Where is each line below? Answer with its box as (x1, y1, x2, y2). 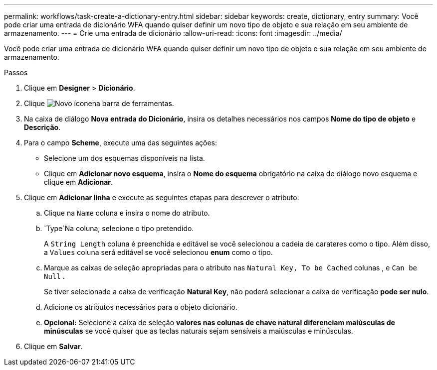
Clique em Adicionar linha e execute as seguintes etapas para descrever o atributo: (24, 193, 299, 202)
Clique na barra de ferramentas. (24, 99, 174, 108)
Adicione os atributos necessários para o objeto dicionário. (44, 303, 237, 311)
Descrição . (24, 123, 61, 131)
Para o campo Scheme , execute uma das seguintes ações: (24, 138, 218, 147)
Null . (44, 272, 65, 280)
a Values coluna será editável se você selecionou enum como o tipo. (44, 248, 273, 256)
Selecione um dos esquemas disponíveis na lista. (44, 154, 205, 162)
